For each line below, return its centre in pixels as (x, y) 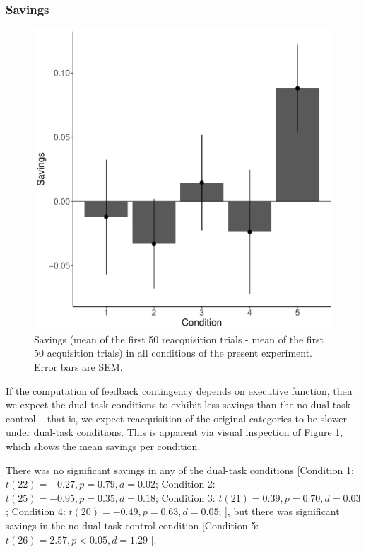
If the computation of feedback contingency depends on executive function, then (179, 390)
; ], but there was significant (279, 511)
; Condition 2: (185, 484)
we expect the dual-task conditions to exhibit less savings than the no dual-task (178, 404)
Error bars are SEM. (78, 367)
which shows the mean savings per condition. (103, 445)
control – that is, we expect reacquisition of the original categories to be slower (177, 418)
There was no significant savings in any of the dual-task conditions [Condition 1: (180, 470)
